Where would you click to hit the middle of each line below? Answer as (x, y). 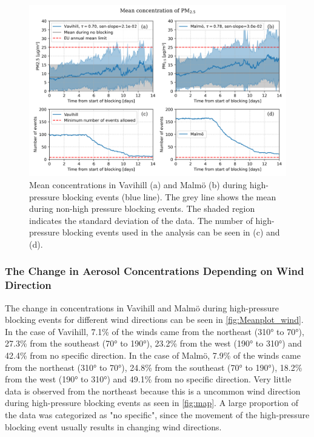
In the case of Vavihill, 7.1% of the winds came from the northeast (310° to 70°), (155, 331)
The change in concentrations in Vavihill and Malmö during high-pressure (142, 307)
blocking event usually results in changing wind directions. (113, 426)
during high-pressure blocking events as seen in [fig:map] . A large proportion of (152, 403)
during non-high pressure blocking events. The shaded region (142, 208)
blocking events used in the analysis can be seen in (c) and (171, 232)
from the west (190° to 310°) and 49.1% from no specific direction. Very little (148, 379)
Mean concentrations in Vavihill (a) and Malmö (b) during (138, 184)
